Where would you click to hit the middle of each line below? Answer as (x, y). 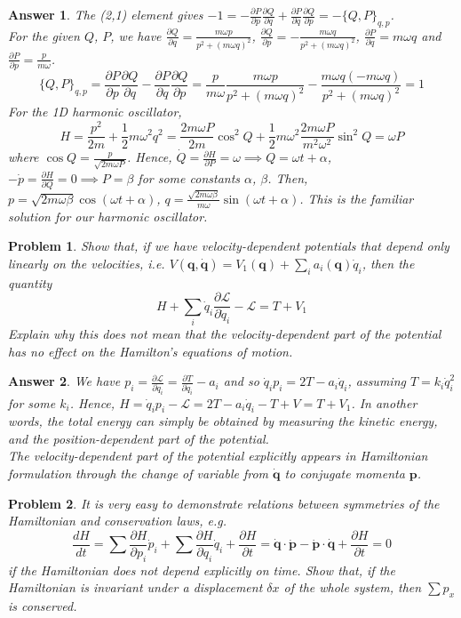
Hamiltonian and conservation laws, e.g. (118, 521)
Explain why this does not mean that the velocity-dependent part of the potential (225, 334)
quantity (30, 282)
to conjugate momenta (345, 474)
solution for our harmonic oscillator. (108, 216)
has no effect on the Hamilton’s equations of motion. (151, 351)
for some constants (189, 177)
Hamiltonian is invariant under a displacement (135, 587)
